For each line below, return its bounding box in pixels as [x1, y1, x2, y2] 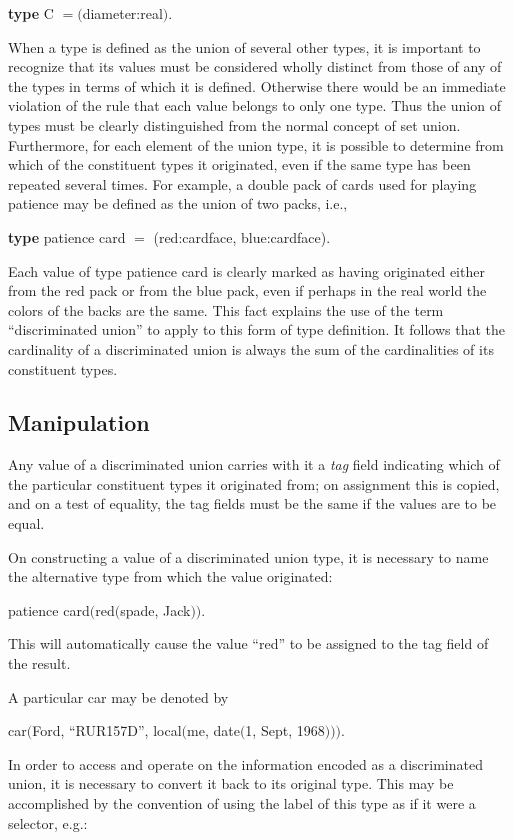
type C [8, 3, 54, 23]
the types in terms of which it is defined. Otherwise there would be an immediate [8, 75, 506, 96]
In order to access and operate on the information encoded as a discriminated [8, 753, 483, 774]
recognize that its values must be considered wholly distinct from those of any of [8, 56, 502, 77]
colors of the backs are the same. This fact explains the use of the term [8, 299, 444, 320]
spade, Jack [120, 599, 191, 620]
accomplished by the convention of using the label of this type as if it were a [8, 793, 476, 814]
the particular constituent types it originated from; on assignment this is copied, [8, 473, 500, 494]
